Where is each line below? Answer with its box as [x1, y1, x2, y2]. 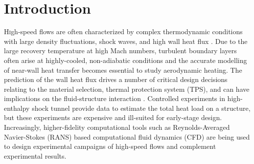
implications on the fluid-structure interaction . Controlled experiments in [4, 93, 225, 103]
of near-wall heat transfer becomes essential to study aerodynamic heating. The [4, 64, 242, 75]
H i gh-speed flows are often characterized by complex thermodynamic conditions [4, 26, 243, 37]
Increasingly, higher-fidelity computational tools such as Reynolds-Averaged [4, 122, 230, 132]
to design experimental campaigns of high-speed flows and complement [4, 141, 216, 151]
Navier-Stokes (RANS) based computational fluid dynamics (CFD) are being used [4, 131, 250, 142]
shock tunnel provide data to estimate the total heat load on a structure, [32, 102, 251, 113]
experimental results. [4, 150, 67, 161]
